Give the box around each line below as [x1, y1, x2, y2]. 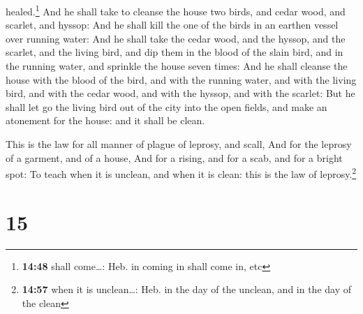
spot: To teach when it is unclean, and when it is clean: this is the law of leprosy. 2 [6, 165, 357, 181]
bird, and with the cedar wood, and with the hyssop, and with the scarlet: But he [6, 86, 355, 100]
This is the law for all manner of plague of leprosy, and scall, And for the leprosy [6, 137, 352, 151]
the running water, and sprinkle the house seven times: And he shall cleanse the [6, 59, 348, 73]
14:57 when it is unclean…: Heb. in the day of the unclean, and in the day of [22, 282, 351, 297]
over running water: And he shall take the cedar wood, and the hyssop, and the [6, 31, 346, 45]
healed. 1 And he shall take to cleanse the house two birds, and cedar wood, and [6, 2, 346, 18]
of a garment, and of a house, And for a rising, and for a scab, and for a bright [6, 150, 343, 165]
